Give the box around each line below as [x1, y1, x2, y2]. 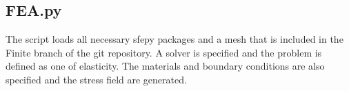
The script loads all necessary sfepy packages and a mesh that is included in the [6, 32, 343, 46]
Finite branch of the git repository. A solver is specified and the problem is [6, 45, 322, 59]
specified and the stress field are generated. [6, 72, 187, 86]
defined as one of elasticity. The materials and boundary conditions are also [6, 59, 325, 73]
